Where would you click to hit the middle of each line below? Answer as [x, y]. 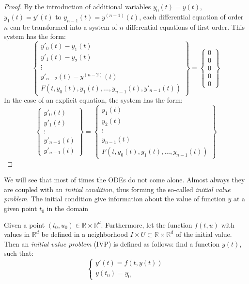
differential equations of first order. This [185, 27]
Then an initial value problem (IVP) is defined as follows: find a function [112, 243]
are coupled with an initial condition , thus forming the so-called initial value [117, 189]
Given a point [24, 224]
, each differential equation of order [191, 16]
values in [17, 234]
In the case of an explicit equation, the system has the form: [93, 100]
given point [21, 208]
